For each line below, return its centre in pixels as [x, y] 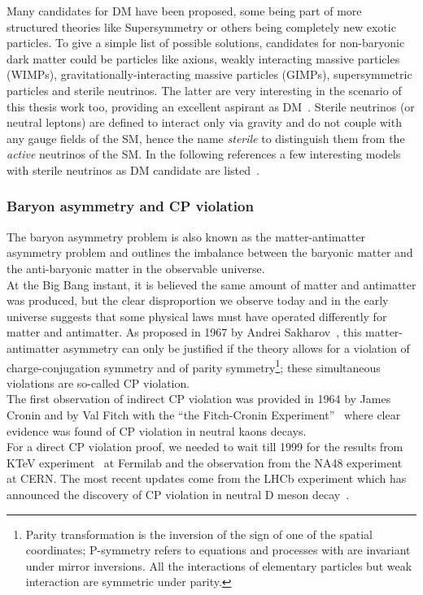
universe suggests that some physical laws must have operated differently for [197, 316]
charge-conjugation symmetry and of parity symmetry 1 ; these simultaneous [194, 366]
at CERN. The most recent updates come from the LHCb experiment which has [207, 478]
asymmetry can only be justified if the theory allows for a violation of [236, 347]
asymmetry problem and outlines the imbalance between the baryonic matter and [210, 252]
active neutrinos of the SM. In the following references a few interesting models [204, 154]
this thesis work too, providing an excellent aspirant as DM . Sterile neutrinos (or [211, 106]
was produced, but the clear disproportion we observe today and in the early [198, 300]
